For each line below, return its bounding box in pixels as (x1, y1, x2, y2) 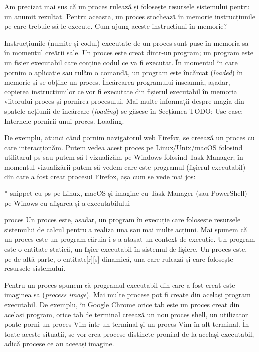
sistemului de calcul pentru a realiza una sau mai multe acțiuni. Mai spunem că (4, 224, 247, 234)
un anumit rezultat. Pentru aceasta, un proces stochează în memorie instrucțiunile (4, 11, 255, 21)
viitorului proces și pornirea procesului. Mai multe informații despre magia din (4, 96, 244, 106)
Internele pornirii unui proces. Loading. (4, 115, 124, 126)
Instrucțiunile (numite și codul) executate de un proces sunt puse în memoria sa (4, 37, 249, 48)
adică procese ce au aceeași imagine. (4, 338, 114, 349)
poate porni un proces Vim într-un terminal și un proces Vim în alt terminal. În (4, 319, 249, 329)
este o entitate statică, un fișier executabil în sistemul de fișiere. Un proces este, (4, 244, 247, 254)
